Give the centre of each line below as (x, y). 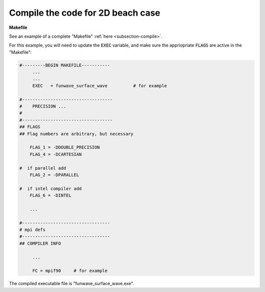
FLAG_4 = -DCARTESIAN (56, 154)
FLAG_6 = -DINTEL (51, 195)
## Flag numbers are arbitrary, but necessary (76, 134)
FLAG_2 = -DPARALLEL (54, 175)
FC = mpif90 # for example (70, 271)
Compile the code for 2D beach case (85, 13)
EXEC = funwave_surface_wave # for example (100, 85)
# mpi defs (32, 230)
